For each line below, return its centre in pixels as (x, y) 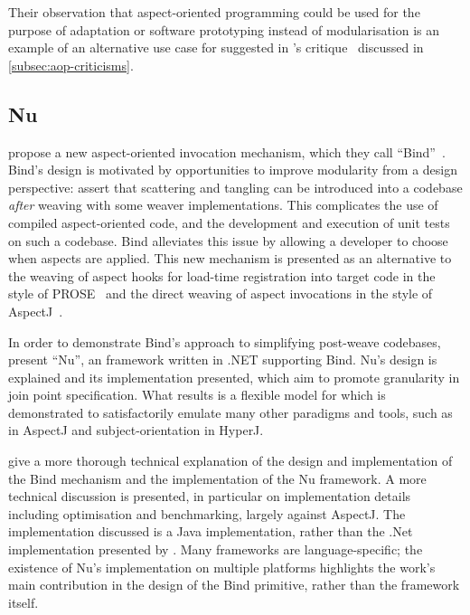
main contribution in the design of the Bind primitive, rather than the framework (234, 585)
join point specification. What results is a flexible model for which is (197, 395)
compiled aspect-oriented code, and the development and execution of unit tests (229, 222)
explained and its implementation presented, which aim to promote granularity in (234, 377)
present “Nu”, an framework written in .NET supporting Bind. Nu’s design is (223, 360)
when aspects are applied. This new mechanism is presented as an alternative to (230, 258)
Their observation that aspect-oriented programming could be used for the (214, 12)
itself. (23, 602)
